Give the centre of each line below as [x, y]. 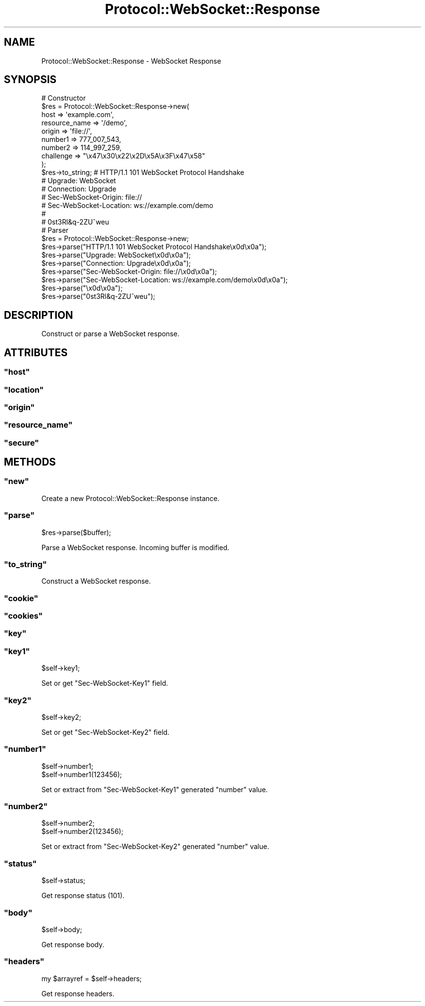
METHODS [30, 462]
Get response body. [73, 944]
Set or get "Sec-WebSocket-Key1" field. [105, 683]
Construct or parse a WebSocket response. [110, 334]
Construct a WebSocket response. [96, 581]
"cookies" [24, 616]
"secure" [22, 442]
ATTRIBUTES [36, 352]
